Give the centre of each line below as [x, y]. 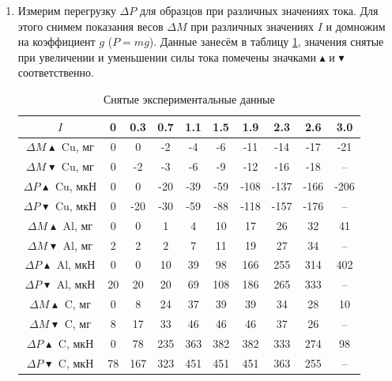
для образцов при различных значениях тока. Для [259, 10]
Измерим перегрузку [67, 10]
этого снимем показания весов [90, 26]
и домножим [356, 26]
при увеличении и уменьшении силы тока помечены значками [167, 57]
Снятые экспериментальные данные [189, 98]
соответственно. [56, 72]
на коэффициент [57, 41]
